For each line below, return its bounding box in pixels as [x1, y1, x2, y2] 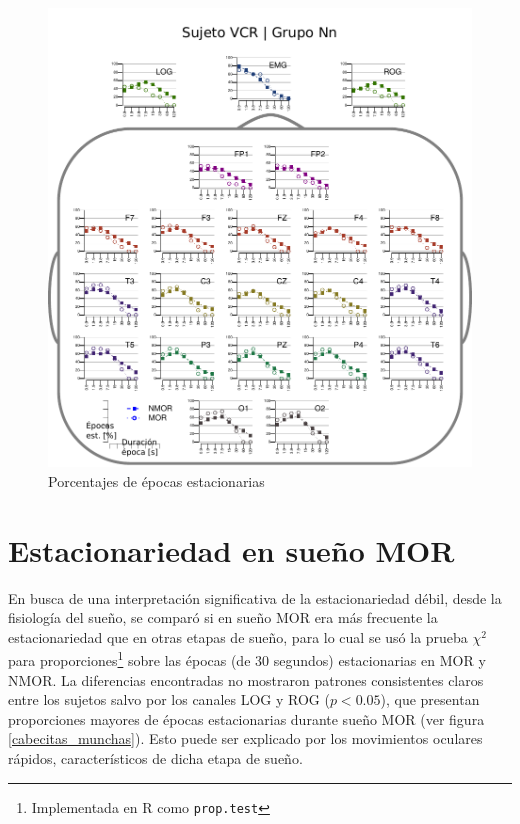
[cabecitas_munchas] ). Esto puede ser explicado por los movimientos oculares [8, 728, 483, 749]
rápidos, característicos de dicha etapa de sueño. [8, 748, 303, 769]
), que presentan [380, 689, 480, 710]
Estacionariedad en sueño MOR [8, 529, 455, 570]
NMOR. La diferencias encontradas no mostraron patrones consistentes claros [8, 669, 484, 690]
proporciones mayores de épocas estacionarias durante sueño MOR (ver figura [8, 708, 485, 729]
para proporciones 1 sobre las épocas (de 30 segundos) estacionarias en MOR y [8, 647, 486, 671]
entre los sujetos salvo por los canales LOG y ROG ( [8, 689, 330, 710]
